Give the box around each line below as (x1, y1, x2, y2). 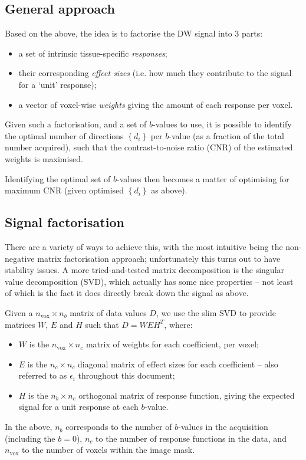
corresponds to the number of (65, 420, 172, 433)
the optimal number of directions (5, 129, 124, 142)
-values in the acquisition (178, 420, 268, 433)
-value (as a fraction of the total (169, 129, 284, 142)
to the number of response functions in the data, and (96, 432, 287, 444)
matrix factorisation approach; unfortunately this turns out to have (37, 252, 281, 264)
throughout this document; (78, 369, 175, 382)
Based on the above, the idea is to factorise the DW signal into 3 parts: (5, 27, 263, 40)
